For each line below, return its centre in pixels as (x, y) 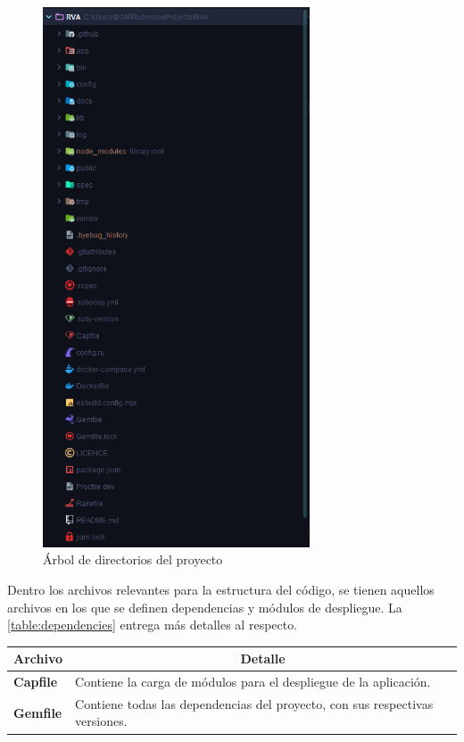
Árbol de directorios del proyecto (133, 559)
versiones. (101, 721)
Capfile (36, 682)
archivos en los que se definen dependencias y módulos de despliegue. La (205, 607)
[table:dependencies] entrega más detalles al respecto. (153, 625)
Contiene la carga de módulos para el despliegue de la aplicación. (253, 682)
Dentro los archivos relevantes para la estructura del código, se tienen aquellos (221, 589)
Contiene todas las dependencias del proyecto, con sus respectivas (254, 703)
